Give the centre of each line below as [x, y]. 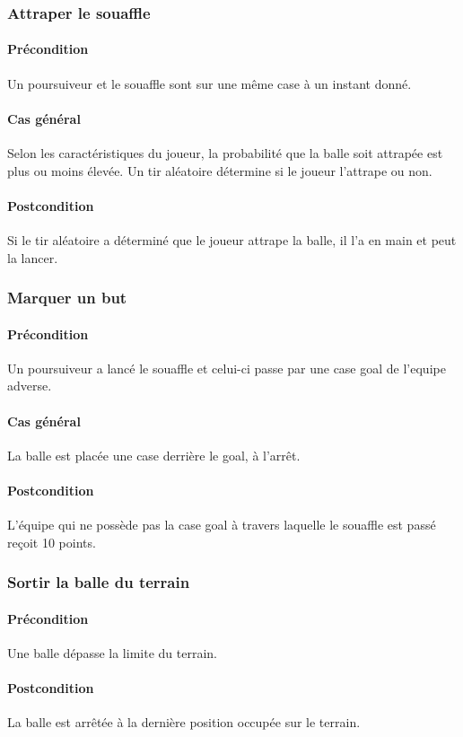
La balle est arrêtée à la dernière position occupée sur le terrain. [184, 722]
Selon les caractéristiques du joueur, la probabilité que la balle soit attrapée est [225, 153]
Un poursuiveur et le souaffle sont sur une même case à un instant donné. [210, 83]
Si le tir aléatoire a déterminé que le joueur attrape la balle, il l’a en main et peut [232, 240]
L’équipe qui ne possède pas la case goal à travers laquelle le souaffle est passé [222, 525]
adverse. [30, 386]
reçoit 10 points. [52, 542]
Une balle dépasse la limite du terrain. [112, 653]
